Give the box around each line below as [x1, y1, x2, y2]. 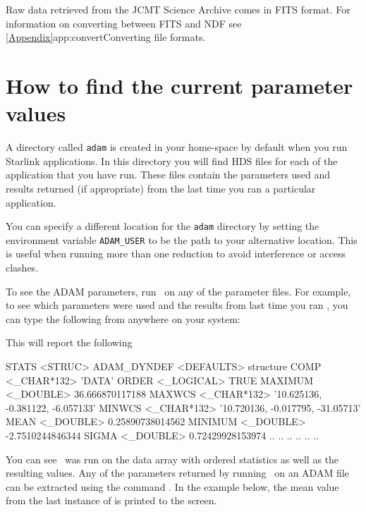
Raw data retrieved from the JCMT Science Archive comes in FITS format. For [6, 2, 350, 16]
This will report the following [6, 335, 133, 350]
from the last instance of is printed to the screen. [6, 493, 217, 508]
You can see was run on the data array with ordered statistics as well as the [6, 451, 339, 466]
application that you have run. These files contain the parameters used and [6, 167, 331, 182]
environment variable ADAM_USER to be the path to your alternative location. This [6, 232, 358, 247]
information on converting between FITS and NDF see [6, 16, 242, 30]
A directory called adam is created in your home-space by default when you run [6, 140, 348, 154]
